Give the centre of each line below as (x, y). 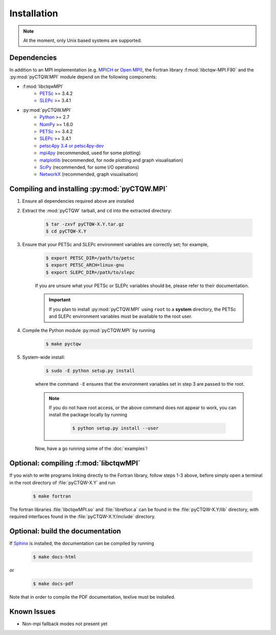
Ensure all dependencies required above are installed (78, 201)
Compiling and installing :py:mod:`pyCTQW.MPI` (89, 189)
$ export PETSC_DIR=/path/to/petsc (90, 258)
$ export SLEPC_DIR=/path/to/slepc (90, 272)
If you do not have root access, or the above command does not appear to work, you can (143, 408)
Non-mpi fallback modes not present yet (65, 624)
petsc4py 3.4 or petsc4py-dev (72, 146)
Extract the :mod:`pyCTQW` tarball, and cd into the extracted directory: (97, 210)
